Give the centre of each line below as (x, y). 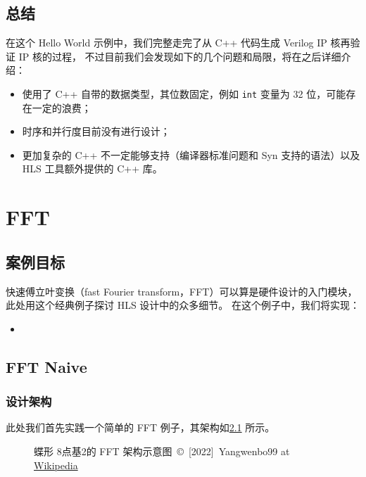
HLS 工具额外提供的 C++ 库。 (92, 168)
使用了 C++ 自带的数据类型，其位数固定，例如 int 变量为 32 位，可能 (184, 93)
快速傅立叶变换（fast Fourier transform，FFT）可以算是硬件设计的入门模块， (182, 291)
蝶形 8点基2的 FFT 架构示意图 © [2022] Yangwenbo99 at (162, 451)
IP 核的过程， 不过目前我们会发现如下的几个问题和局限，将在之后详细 (180, 56)
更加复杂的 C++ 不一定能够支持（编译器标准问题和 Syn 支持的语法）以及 (191, 154)
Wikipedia (56, 465)
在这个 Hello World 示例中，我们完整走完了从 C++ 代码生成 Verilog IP (166, 43)
